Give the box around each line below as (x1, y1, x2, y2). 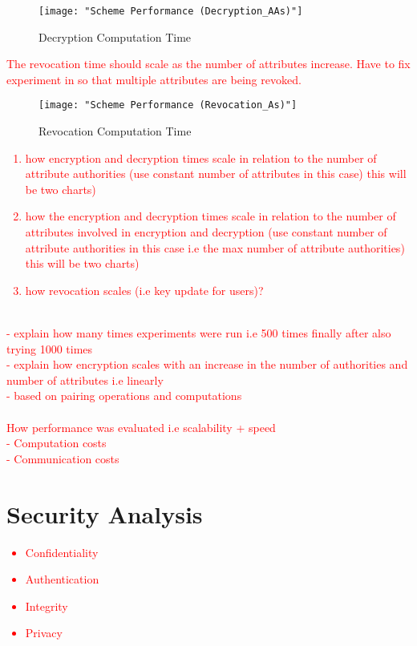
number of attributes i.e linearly (6, 371, 164, 388)
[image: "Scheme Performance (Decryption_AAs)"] (38, 6, 303, 17)
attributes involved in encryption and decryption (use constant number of (25, 224, 387, 240)
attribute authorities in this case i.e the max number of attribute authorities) (25, 239, 405, 256)
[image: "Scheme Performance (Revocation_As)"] (38, 99, 298, 111)
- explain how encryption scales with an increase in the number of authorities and (6, 356, 408, 373)
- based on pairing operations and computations (6, 387, 242, 404)
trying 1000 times (6, 340, 93, 357)
